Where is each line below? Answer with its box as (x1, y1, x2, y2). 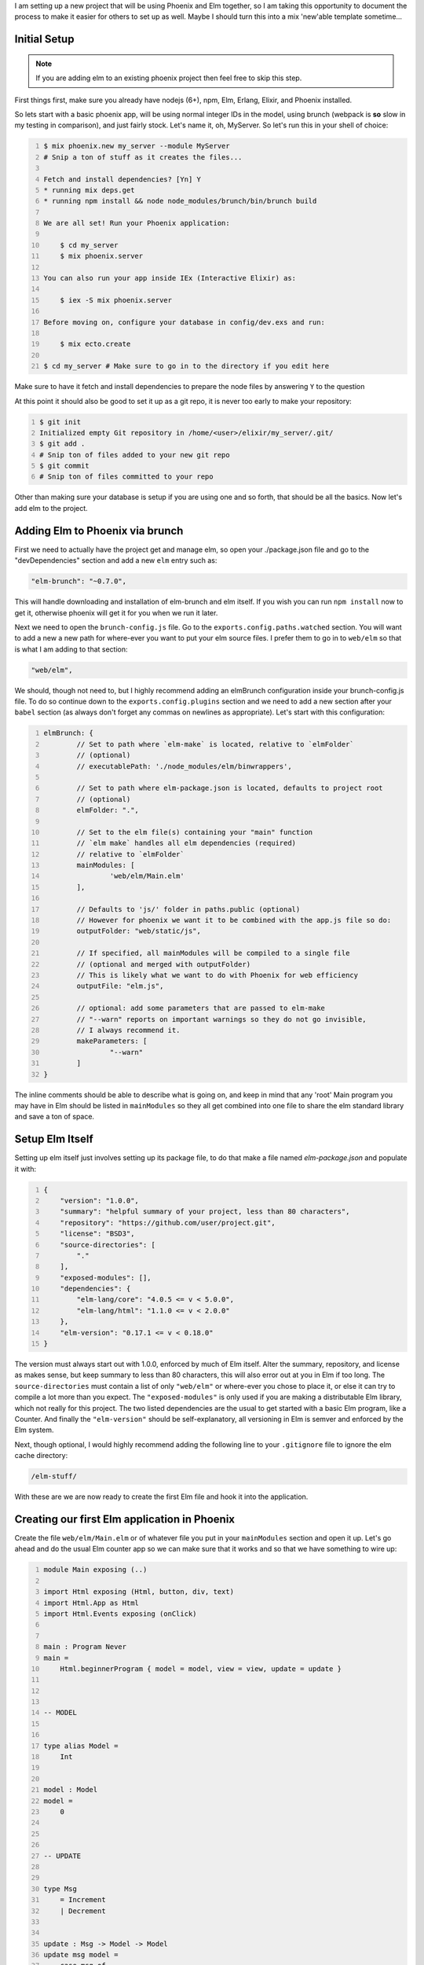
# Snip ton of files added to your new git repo (39, 450, 231, 459)
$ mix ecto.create (60, 340, 131, 349)
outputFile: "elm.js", (76, 982, 164, 990)
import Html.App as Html (43, 1598, 139, 1607)
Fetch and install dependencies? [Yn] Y (43, 174, 202, 184)
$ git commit (39, 461, 90, 471)
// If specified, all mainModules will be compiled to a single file (76, 949, 350, 958)
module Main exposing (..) (43, 1565, 148, 1574)
